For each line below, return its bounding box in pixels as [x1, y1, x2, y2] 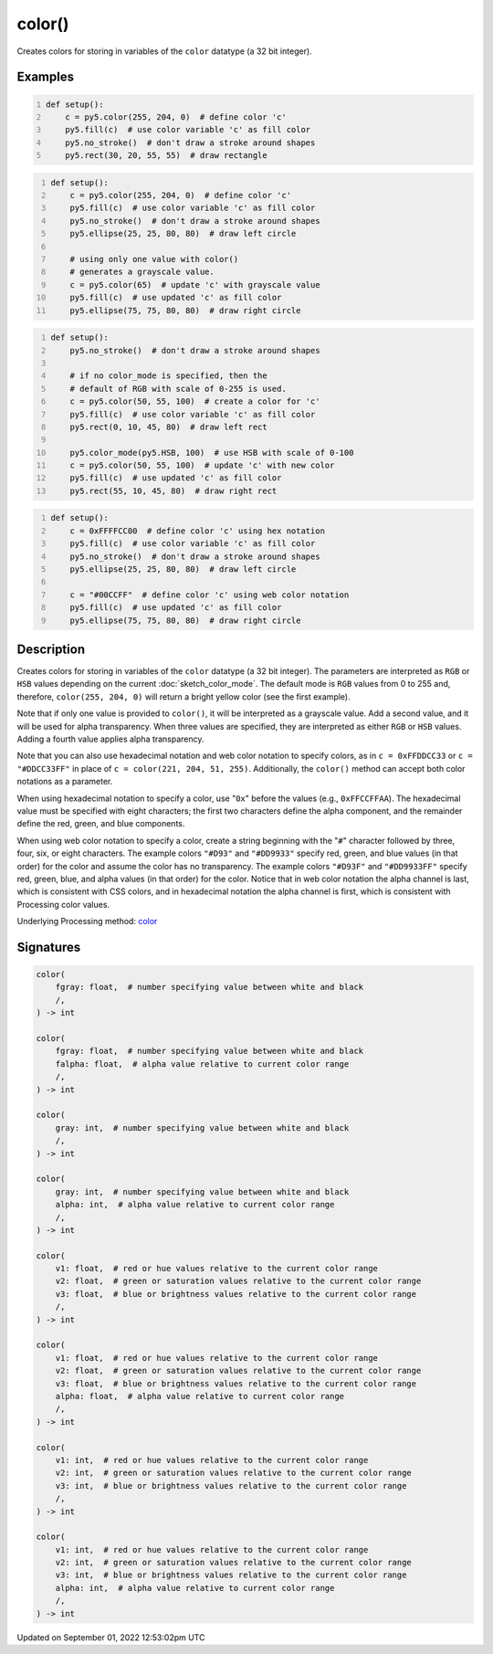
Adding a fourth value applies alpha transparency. [16, 733, 205, 744]
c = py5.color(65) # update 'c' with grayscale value [69, 279, 320, 290]
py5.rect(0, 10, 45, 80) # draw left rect [69, 421, 268, 432]
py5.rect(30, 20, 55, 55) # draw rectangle [65, 151, 268, 161]
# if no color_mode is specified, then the [69, 371, 268, 381]
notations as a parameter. [16, 776, 113, 787]
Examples [16, 69, 75, 85]
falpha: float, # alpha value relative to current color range [55, 1059, 350, 1069]
